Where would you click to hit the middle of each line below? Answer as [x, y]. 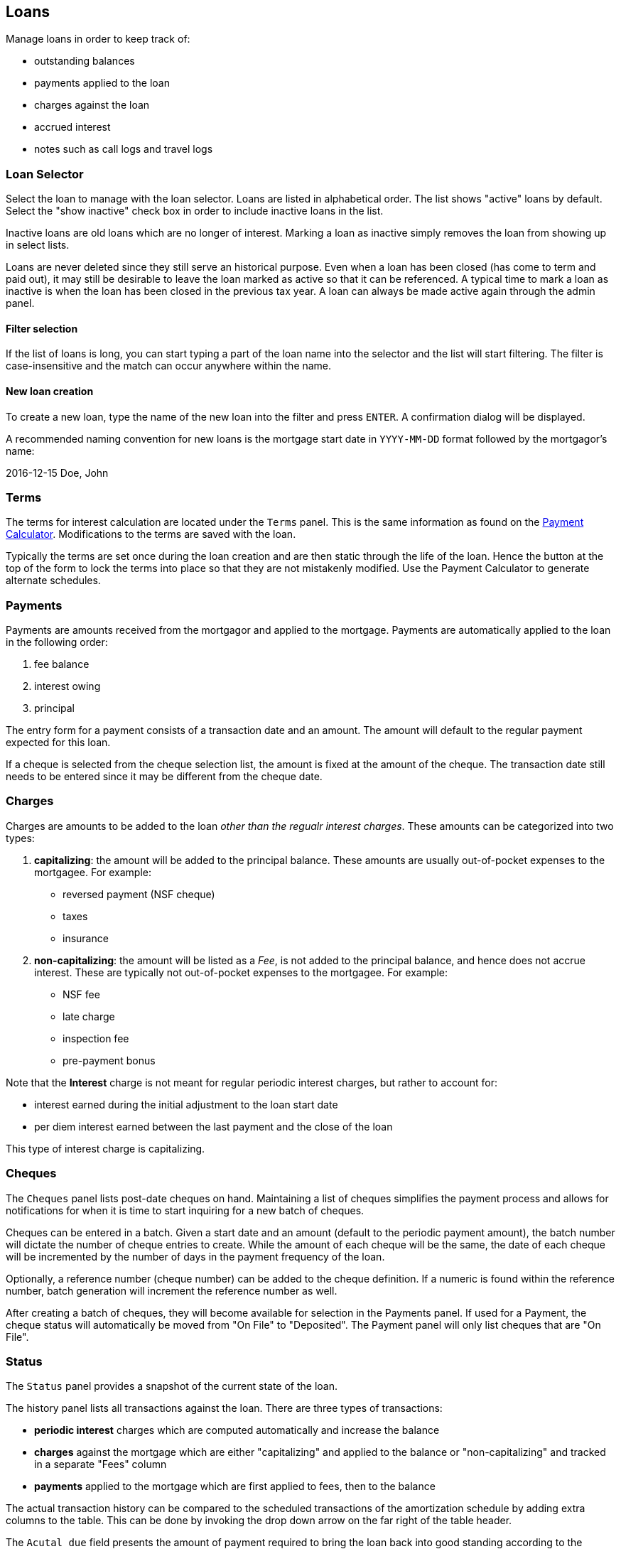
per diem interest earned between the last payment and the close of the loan [214, 1126]
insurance [86, 938]
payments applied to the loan [102, 83]
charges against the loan [92, 105]
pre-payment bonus [109, 1060]
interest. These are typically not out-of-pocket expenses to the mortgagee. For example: [241, 972]
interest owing [67, 686]
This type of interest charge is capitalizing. [106, 1148]
